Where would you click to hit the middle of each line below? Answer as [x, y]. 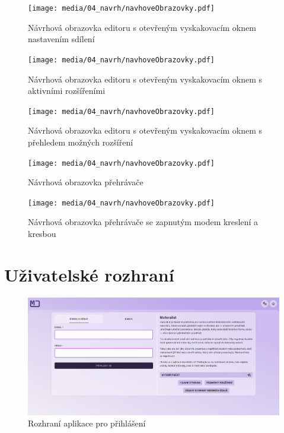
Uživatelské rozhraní [89, 274]
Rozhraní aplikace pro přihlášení [87, 423]
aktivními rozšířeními [67, 91]
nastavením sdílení [61, 39]
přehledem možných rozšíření [81, 142]
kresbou [42, 234]
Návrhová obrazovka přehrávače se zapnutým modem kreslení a [143, 222]
